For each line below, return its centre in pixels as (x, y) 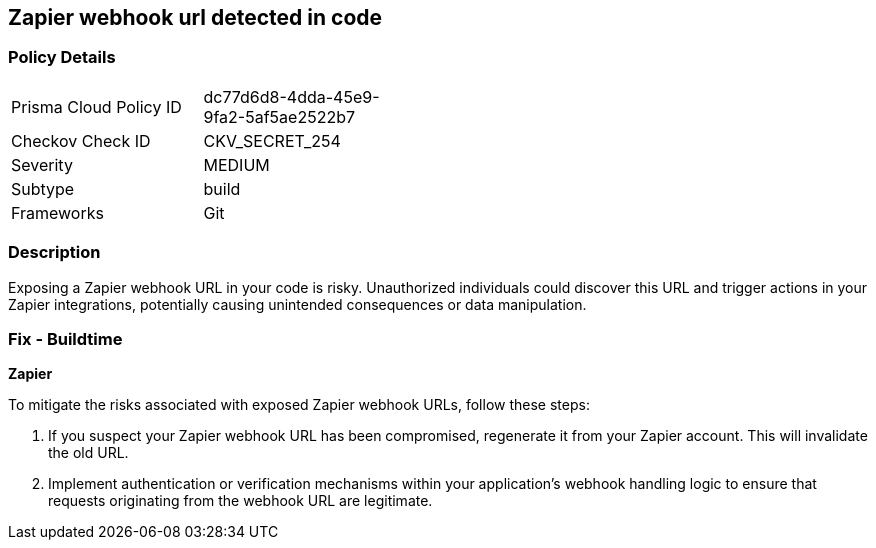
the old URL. (88, 453)
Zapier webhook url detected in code (195, 17)
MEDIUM (236, 164)
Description (54, 252)
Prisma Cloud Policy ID (96, 106)
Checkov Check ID (81, 140)
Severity (42, 164)
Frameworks (57, 212)
